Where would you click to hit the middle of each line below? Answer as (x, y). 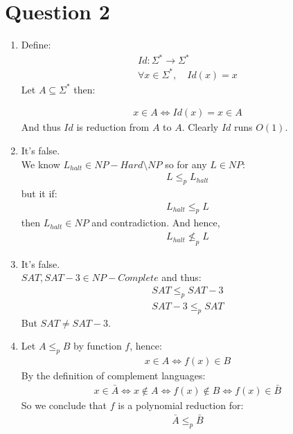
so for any (186, 164)
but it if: (39, 193)
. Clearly (200, 127)
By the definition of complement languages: (113, 376)
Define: (36, 45)
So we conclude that (64, 405)
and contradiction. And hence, (156, 223)
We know (41, 164)
